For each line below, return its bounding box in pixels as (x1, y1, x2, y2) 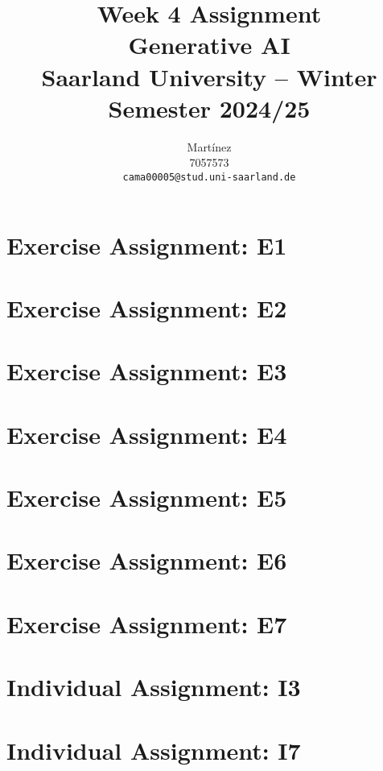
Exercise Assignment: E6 (6, 544, 287, 577)
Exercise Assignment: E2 (6, 291, 287, 324)
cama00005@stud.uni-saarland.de (122, 171, 296, 183)
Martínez (187, 138, 232, 155)
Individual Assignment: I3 (6, 670, 301, 703)
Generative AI (128, 28, 290, 61)
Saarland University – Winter (41, 60, 377, 93)
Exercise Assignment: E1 (6, 228, 287, 261)
